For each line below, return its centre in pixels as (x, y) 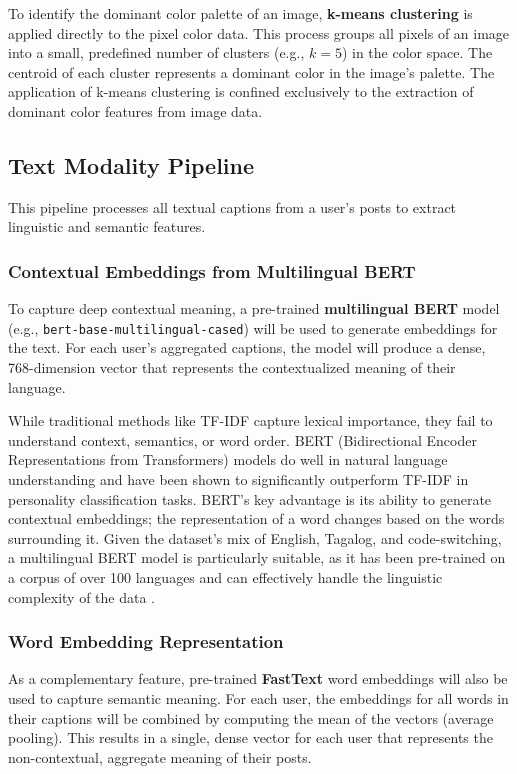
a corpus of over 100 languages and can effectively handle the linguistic (225, 576)
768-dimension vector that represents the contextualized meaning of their (232, 367)
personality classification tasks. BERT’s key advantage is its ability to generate (250, 498)
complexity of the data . (82, 596)
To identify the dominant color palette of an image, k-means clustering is (240, 13)
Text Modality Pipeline (131, 164)
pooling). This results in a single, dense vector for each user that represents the (250, 737)
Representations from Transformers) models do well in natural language (228, 459)
